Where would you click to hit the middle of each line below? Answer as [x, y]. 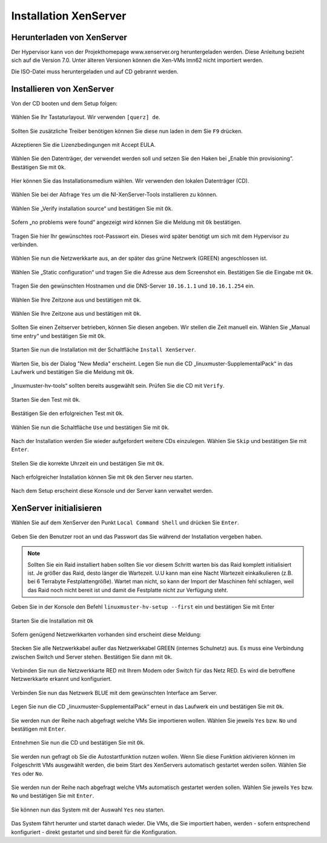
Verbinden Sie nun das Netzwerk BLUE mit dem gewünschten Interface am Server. [114, 692]
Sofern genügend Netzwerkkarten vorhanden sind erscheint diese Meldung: [106, 634]
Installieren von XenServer [63, 89]
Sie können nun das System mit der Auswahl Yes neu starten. [88, 810]
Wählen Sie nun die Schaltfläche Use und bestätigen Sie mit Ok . [90, 427]
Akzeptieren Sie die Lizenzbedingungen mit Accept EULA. [84, 144]
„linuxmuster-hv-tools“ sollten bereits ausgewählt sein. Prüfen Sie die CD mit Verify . [118, 386]
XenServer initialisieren [57, 508]
